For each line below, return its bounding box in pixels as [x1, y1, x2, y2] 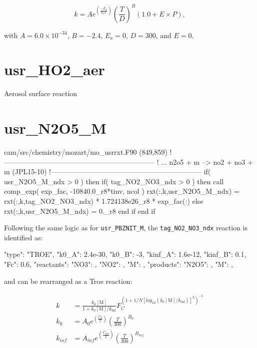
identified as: [4, 232, 43, 242]
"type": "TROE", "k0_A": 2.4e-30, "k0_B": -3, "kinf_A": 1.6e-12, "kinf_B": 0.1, [4, 249, 246, 259]
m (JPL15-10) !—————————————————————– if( [4, 166, 211, 177]
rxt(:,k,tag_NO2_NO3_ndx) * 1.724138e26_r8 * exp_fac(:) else [4, 195, 203, 206]
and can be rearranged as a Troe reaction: [4, 275, 132, 286]
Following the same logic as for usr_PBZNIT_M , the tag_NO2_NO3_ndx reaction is [4, 222, 248, 233]
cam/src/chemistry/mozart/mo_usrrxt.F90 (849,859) [4, 146, 167, 157]
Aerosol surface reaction [4, 88, 77, 99]
